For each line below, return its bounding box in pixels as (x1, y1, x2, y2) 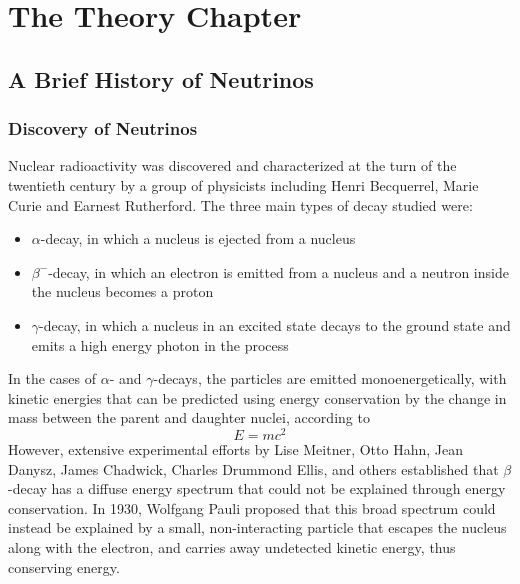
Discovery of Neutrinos (8, 116, 198, 141)
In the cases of (8, 368, 97, 389)
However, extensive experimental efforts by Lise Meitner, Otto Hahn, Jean (8, 438, 463, 459)
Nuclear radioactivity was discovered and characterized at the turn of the (8, 155, 457, 176)
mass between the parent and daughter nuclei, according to (8, 407, 370, 428)
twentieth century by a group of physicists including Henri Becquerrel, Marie (8, 174, 479, 195)
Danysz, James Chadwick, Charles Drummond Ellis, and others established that (8, 458, 499, 479)
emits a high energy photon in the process (31, 334, 289, 355)
